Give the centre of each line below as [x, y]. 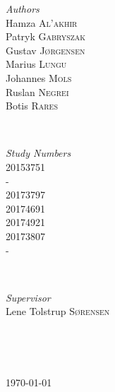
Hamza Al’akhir [42, 22]
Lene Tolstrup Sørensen [58, 311]
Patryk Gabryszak [46, 36]
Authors [23, 8]
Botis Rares [32, 106]
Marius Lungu [36, 64]
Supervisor [28, 297]
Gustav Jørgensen [46, 50]
